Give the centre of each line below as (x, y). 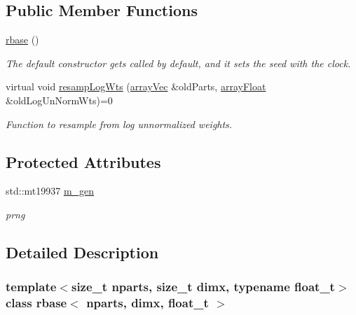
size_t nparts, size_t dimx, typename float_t (203, 287)
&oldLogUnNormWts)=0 (59, 100)
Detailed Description (82, 252)
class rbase (36, 303)
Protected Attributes (83, 161)
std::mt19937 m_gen (50, 191)
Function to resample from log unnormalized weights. (119, 124)
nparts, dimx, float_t (148, 303)
